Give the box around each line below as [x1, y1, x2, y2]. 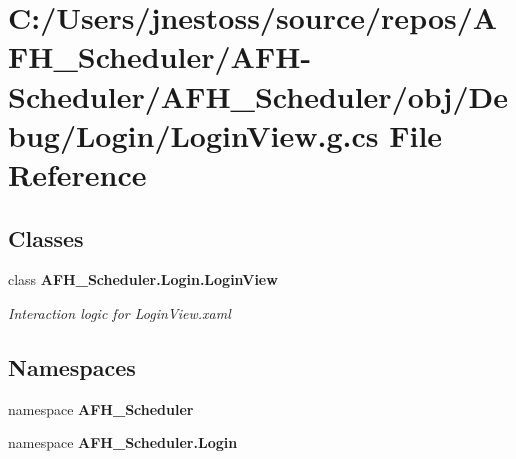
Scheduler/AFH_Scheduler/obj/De [8, 75, 508, 116]
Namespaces [8, 351, 136, 382]
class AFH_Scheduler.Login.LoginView [8, 269, 278, 290]
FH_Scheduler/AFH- [8, 36, 312, 77]
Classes [8, 222, 84, 253]
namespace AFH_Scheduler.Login [8, 432, 238, 453]
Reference [8, 153, 147, 194]
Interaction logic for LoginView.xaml [8, 302, 231, 323]
